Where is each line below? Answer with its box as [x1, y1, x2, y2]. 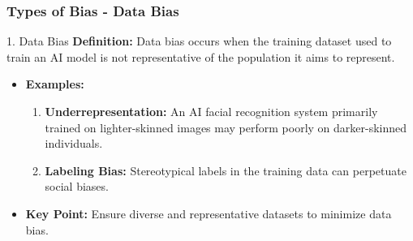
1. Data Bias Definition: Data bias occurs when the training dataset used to [6, 32, 392, 49]
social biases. [45, 178, 109, 195]
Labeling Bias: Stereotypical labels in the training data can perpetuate [45, 161, 407, 179]
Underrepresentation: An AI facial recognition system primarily [45, 103, 378, 119]
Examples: [25, 75, 84, 93]
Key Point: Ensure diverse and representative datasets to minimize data [25, 204, 392, 222]
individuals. [45, 135, 103, 152]
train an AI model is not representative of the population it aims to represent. [6, 48, 395, 65]
